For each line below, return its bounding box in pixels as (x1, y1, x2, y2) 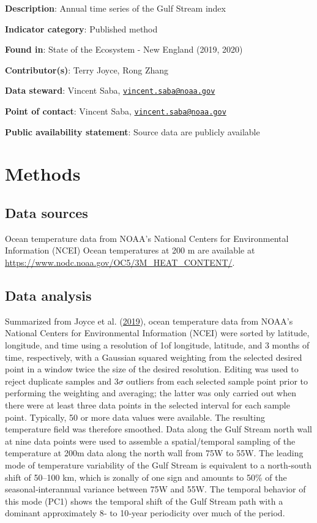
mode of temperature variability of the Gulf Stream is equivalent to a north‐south (5, 458, 311, 471)
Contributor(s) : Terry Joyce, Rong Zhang (5, 63, 169, 76)
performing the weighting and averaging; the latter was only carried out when (5, 386, 296, 399)
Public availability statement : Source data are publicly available (5, 125, 260, 138)
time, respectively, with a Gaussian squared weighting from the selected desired (5, 350, 302, 363)
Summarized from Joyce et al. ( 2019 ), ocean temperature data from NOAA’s (5, 314, 293, 327)
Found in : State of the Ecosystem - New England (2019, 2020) (5, 43, 243, 56)
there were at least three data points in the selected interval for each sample (5, 399, 290, 411)
